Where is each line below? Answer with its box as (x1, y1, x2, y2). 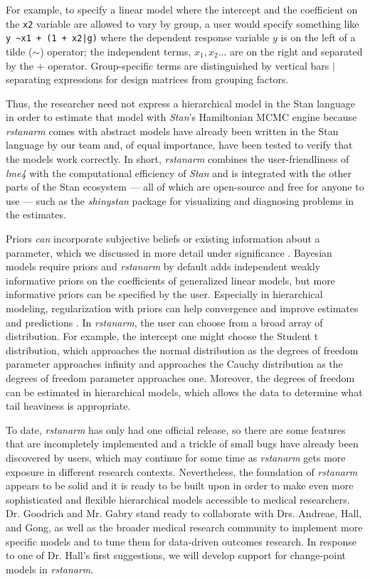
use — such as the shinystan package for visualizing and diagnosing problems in (6, 193, 354, 208)
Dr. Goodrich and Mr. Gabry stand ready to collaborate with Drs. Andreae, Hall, (6, 506, 362, 521)
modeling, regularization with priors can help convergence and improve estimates (6, 301, 359, 315)
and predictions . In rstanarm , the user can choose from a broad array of (6, 314, 323, 329)
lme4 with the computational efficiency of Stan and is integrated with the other (6, 165, 352, 180)
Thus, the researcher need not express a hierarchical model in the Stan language (6, 95, 355, 110)
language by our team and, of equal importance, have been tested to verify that (6, 137, 353, 152)
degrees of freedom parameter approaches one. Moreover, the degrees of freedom (6, 370, 355, 385)
